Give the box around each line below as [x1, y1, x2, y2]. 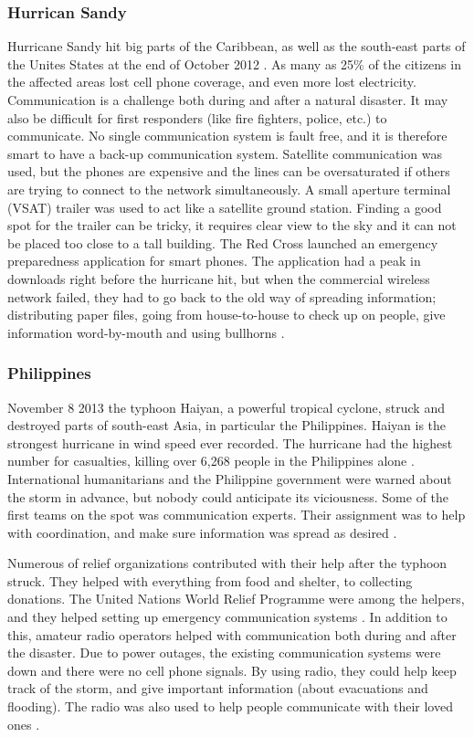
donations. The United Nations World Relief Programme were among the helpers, [7, 589, 465, 608]
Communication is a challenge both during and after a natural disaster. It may [7, 90, 448, 109]
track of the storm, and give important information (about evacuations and [7, 679, 428, 698]
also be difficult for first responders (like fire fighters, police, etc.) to [7, 108, 387, 127]
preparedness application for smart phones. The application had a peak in [7, 251, 421, 270]
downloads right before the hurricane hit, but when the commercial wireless [7, 268, 430, 288]
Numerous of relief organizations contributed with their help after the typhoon [7, 553, 448, 573]
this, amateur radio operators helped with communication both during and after [7, 625, 457, 644]
